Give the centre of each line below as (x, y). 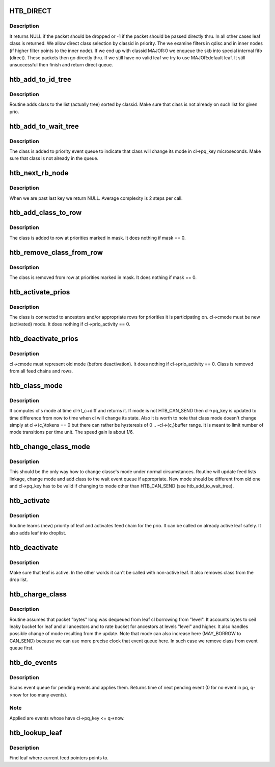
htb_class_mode (36, 386)
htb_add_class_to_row (46, 213)
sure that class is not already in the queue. (54, 158)
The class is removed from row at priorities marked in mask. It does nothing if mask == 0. (103, 277)
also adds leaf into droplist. (38, 533)
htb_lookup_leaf (36, 733)
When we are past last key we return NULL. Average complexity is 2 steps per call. (96, 198)
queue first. (22, 648)
